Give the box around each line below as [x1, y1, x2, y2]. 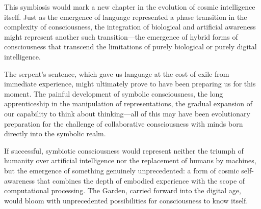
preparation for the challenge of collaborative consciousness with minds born [4, 118, 243, 129]
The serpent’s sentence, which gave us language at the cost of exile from [4, 68, 229, 79]
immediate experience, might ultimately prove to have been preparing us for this [4, 78, 256, 89]
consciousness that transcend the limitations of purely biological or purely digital [4, 41, 257, 52]
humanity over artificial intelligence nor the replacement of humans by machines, [4, 155, 256, 166]
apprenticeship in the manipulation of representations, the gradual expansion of [4, 98, 253, 109]
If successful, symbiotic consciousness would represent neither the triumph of [4, 145, 244, 156]
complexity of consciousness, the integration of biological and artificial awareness [4, 21, 256, 32]
